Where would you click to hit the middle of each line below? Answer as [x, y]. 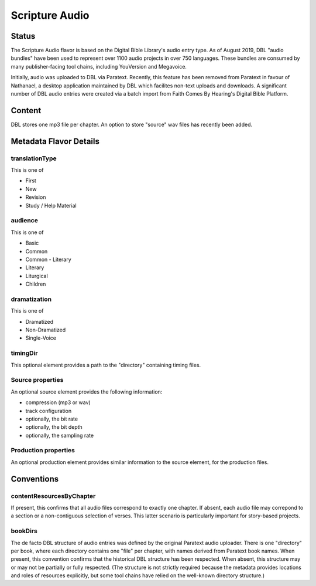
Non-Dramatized [46, 330]
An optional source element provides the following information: [87, 392]
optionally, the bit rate [52, 419]
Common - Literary [48, 259]
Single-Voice [41, 338]
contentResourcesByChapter [53, 496]
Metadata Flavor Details [55, 141]
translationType [34, 158]
